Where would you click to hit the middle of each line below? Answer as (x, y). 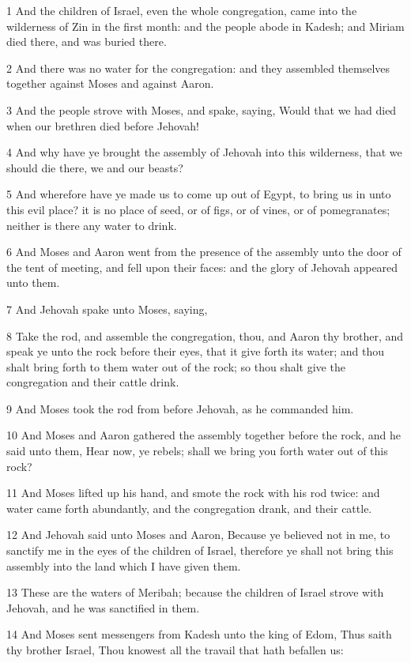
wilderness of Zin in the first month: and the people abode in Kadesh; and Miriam (205, 26)
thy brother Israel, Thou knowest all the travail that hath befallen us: (175, 650)
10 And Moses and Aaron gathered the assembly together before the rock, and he (204, 435)
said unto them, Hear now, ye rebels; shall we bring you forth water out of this (197, 451)
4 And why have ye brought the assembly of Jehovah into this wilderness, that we (204, 152)
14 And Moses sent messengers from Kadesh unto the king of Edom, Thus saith (199, 634)
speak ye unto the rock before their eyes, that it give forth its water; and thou (195, 351)
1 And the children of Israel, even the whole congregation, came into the (182, 10)
